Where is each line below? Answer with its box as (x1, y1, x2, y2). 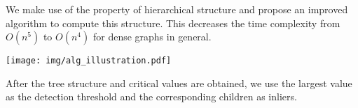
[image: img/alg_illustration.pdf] (6, 56, 172, 66)
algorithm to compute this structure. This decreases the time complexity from (6, 15, 340, 30)
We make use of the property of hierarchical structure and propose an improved (6, 2, 348, 16)
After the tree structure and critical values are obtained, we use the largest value (6, 75, 352, 90)
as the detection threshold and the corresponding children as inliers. (6, 89, 297, 104)
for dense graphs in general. (92, 29, 212, 44)
